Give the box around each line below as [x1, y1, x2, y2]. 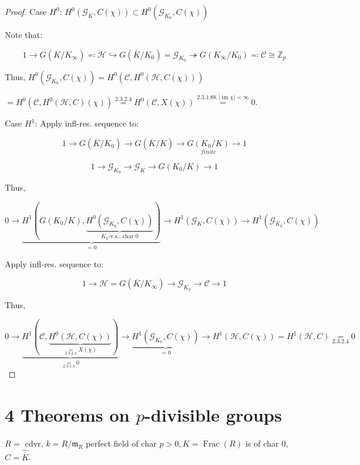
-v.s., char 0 [108, 233, 138, 240]
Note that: [5, 29, 43, 40]
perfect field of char [86, 436, 157, 449]
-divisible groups [144, 402, 282, 426]
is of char [245, 436, 279, 449]
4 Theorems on [5, 402, 130, 426]
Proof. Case [5, 5, 47, 17]
